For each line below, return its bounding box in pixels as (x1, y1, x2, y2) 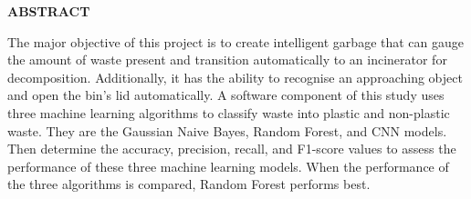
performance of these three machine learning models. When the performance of (7, 156, 449, 175)
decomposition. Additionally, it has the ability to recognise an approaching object (7, 67, 463, 86)
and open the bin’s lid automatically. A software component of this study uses (7, 85, 445, 104)
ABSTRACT (7, 2, 90, 20)
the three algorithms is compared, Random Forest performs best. (7, 174, 371, 194)
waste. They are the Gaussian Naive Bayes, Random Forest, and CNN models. (7, 121, 447, 140)
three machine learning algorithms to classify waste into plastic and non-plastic (7, 103, 450, 122)
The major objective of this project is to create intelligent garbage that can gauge (7, 32, 465, 51)
